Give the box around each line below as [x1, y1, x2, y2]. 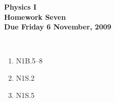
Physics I [4, 2, 36, 12]
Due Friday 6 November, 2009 [4, 21, 111, 32]
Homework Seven [4, 11, 66, 22]
